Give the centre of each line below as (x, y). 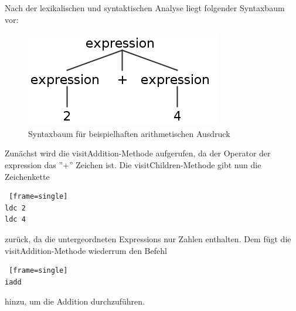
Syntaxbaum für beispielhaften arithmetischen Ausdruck (129, 133)
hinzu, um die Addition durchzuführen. (75, 301)
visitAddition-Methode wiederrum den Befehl (86, 250)
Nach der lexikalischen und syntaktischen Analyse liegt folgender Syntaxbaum (145, 8)
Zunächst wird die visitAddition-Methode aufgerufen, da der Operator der (138, 153)
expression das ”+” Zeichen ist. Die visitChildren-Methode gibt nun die (133, 164)
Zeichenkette (27, 176)
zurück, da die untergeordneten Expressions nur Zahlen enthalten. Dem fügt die (148, 238)
